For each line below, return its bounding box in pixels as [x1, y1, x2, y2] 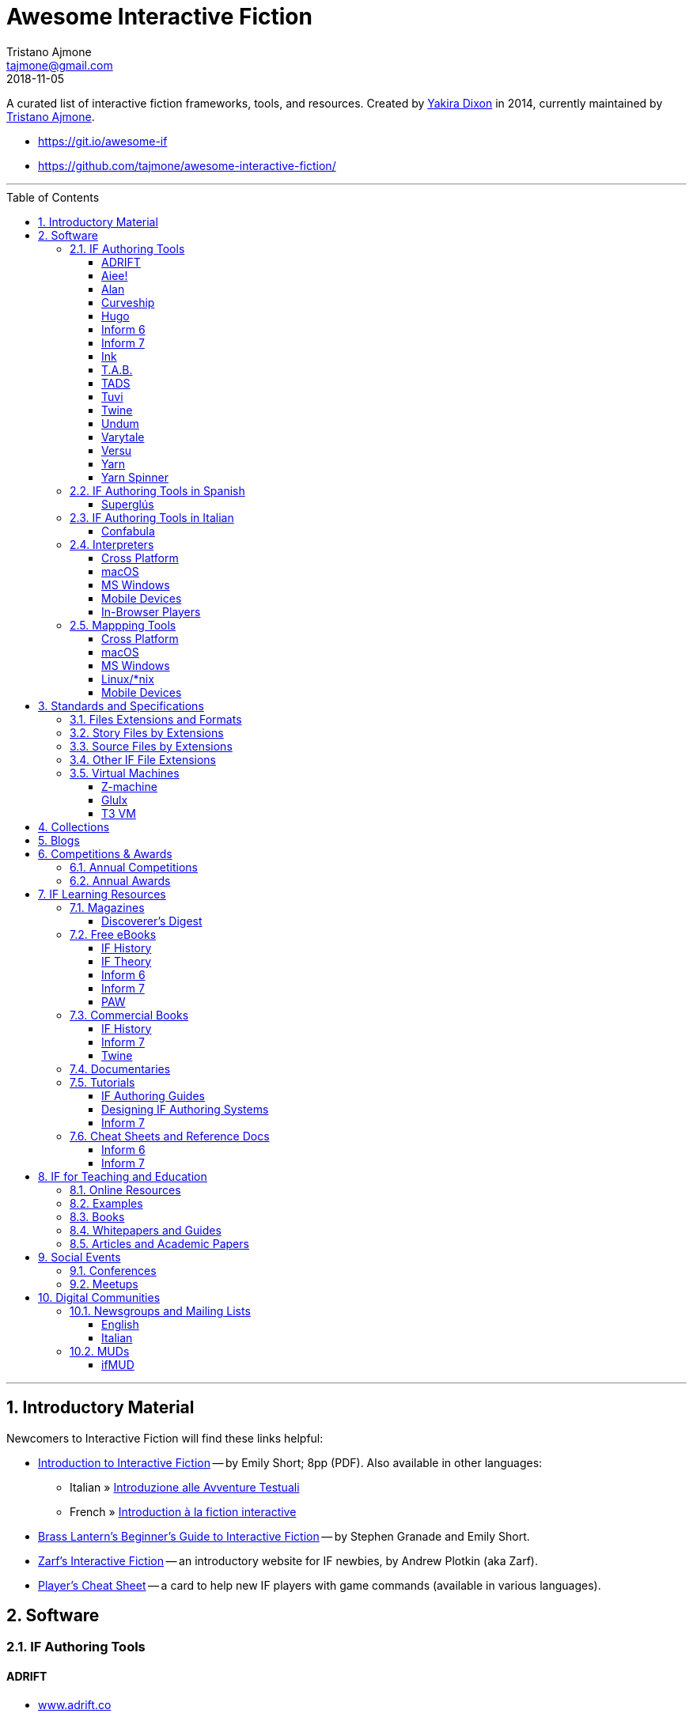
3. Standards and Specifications [38, 698, 204, 713]
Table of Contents [6, 190, 100, 204]
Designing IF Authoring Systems [101, 1102, 269, 1116]
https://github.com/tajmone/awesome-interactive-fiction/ [38, 158, 336, 172]
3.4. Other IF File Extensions [70, 752, 216, 766]
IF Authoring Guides [101, 1088, 205, 1102]
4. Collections [38, 819, 110, 834]
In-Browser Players [101, 604, 201, 618]
